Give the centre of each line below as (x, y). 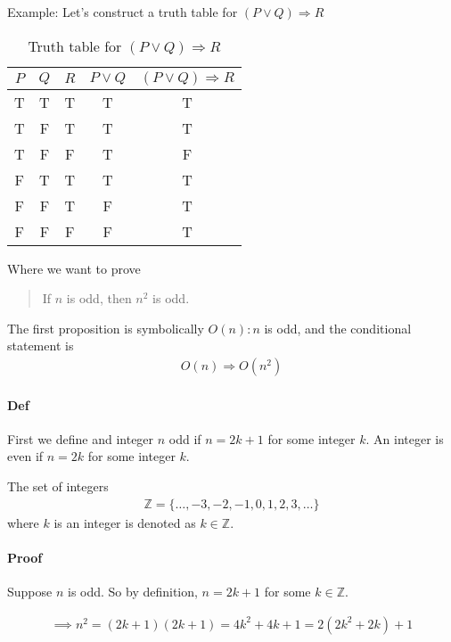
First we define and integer (81, 438)
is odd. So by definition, (132, 591)
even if (25, 456)
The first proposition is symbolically (106, 328)
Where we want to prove (74, 268)
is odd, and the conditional (338, 328)
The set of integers (58, 486)
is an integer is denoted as (125, 522)
